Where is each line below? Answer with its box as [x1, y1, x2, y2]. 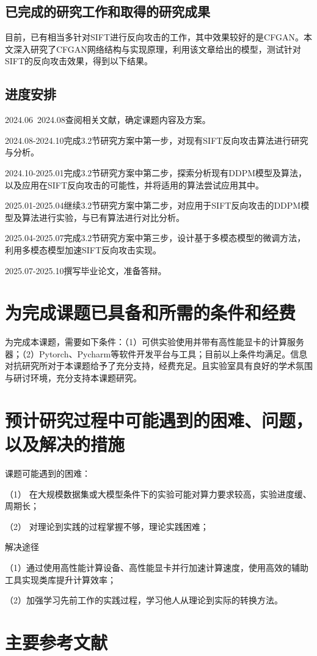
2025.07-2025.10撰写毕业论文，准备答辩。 [5, 264, 167, 277]
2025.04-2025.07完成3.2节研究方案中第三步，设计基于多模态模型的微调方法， [5, 231, 306, 244]
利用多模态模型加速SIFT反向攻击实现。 [5, 243, 162, 256]
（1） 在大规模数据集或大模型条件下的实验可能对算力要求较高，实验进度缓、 [5, 487, 312, 500]
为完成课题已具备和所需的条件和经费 [5, 300, 296, 325]
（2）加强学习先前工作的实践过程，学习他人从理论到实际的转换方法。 [5, 594, 283, 606]
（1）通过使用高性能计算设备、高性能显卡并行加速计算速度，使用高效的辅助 [5, 561, 308, 573]
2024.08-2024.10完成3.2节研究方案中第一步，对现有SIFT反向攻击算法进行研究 [5, 133, 308, 146]
